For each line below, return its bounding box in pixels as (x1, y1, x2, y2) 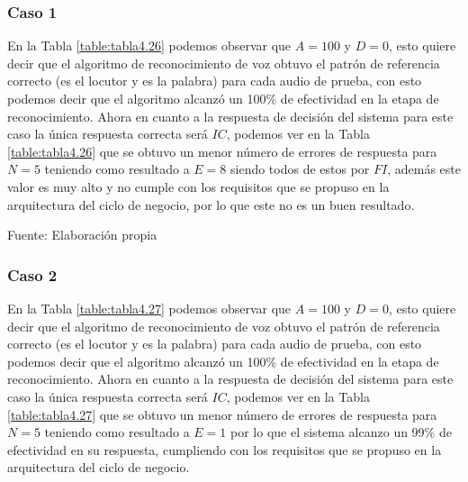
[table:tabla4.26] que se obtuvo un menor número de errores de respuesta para (7, 141, 437, 160)
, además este (387, 159, 461, 178)
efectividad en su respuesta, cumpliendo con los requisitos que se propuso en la (7, 440, 442, 459)
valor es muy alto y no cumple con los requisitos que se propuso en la (7, 177, 390, 196)
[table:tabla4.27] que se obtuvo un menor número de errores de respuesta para (7, 405, 437, 423)
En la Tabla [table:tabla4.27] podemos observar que (7, 298, 292, 317)
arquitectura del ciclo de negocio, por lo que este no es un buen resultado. (7, 195, 415, 214)
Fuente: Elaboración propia (7, 225, 157, 244)
